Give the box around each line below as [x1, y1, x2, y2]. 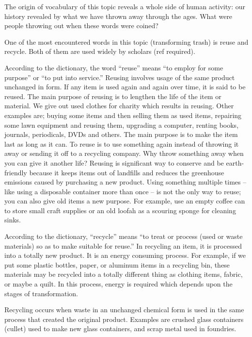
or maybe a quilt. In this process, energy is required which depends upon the [4, 279, 233, 289]
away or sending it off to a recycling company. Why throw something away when [4, 148, 244, 158]
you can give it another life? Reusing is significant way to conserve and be [4, 157, 224, 168]
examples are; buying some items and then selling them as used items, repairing [4, 110, 242, 120]
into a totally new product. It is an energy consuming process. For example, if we [4, 250, 246, 260]
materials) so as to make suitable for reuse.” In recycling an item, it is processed [4, 240, 242, 251]
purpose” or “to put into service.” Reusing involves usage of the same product [4, 72, 235, 82]
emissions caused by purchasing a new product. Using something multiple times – [4, 177, 247, 187]
